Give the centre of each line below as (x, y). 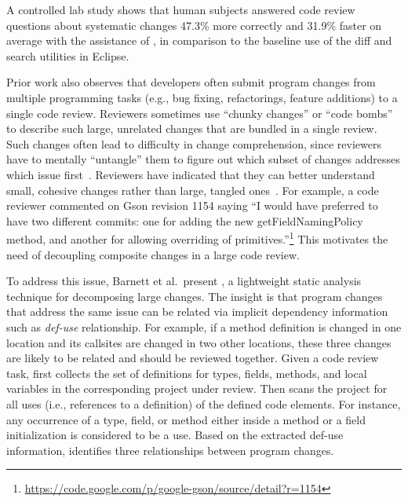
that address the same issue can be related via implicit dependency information (197, 311)
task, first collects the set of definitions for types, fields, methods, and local (187, 373)
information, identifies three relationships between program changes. (170, 450)
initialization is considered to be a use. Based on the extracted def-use (175, 435)
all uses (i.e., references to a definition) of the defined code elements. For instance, (204, 403)
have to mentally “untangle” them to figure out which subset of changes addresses (203, 159)
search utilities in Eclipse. (68, 55)
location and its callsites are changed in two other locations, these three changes (199, 342)
